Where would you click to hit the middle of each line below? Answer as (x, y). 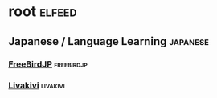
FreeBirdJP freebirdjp (48, 64)
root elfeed (43, 12)
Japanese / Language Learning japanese (108, 41)
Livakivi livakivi (37, 85)
